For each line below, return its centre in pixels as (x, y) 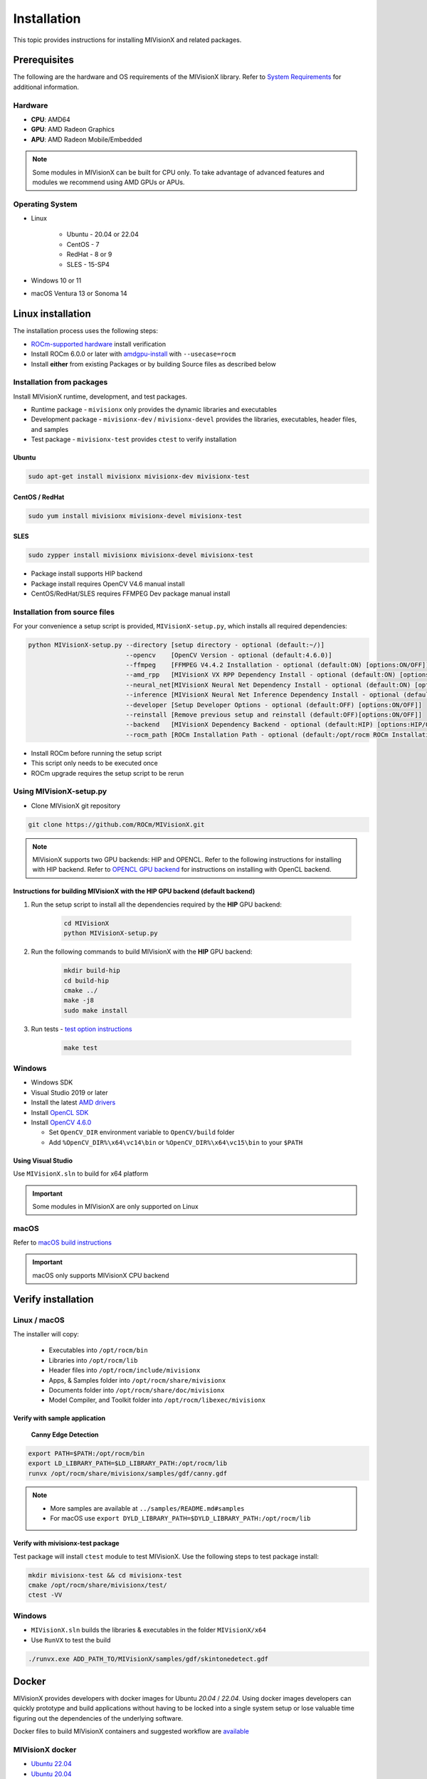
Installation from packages (60, 382)
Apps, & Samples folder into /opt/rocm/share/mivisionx (137, 1380)
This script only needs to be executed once (94, 763)
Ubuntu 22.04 (51, 1764)
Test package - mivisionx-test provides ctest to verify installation (134, 439)
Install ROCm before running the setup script (96, 753)
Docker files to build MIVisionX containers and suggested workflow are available (131, 1731)
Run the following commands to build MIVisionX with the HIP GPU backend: (142, 952)
